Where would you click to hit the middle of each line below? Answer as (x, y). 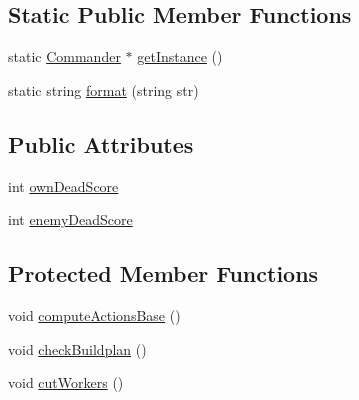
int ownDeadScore (63, 185)
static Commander (64, 56)
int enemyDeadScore (70, 219)
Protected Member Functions (163, 273)
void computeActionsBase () (94, 314)
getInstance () (180, 56)
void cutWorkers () (66, 382)
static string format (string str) (103, 89)
